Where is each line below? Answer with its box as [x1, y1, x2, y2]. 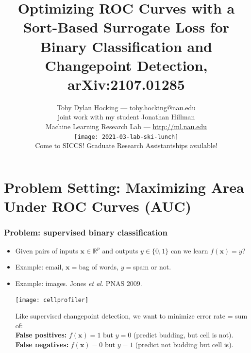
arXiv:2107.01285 [67, 74, 185, 94]
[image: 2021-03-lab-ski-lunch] [74, 133, 179, 140]
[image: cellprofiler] [15, 297, 89, 304]
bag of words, [79, 262, 118, 272]
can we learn [170, 245, 208, 255]
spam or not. [133, 262, 171, 272]
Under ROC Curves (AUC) [4, 196, 192, 216]
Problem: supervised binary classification [4, 226, 167, 238]
